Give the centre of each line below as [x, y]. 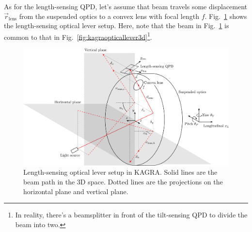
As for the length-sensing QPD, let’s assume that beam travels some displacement [126, 6]
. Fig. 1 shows [226, 16]
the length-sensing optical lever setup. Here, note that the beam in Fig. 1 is [117, 25]
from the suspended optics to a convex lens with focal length [109, 16]
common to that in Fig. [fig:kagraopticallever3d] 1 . [78, 36]
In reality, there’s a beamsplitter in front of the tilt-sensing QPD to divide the [131, 215]
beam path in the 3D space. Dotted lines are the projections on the [123, 182]
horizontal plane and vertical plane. [76, 191]
